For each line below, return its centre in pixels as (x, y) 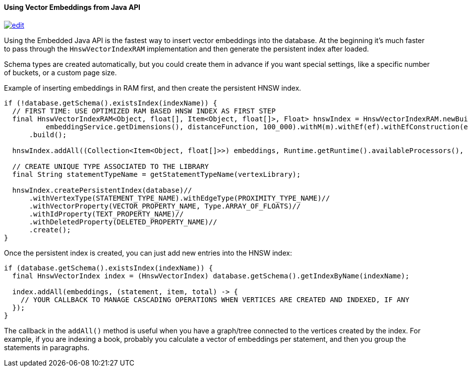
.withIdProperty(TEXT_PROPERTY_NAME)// (106, 214)
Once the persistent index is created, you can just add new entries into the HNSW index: (148, 253)
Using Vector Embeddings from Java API (72, 7)
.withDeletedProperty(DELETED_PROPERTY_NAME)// (123, 222)
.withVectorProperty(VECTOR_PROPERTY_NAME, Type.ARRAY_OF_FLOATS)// (165, 206)
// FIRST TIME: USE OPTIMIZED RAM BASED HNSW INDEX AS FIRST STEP (144, 111)
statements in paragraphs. (47, 347)
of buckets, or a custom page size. (60, 72)
